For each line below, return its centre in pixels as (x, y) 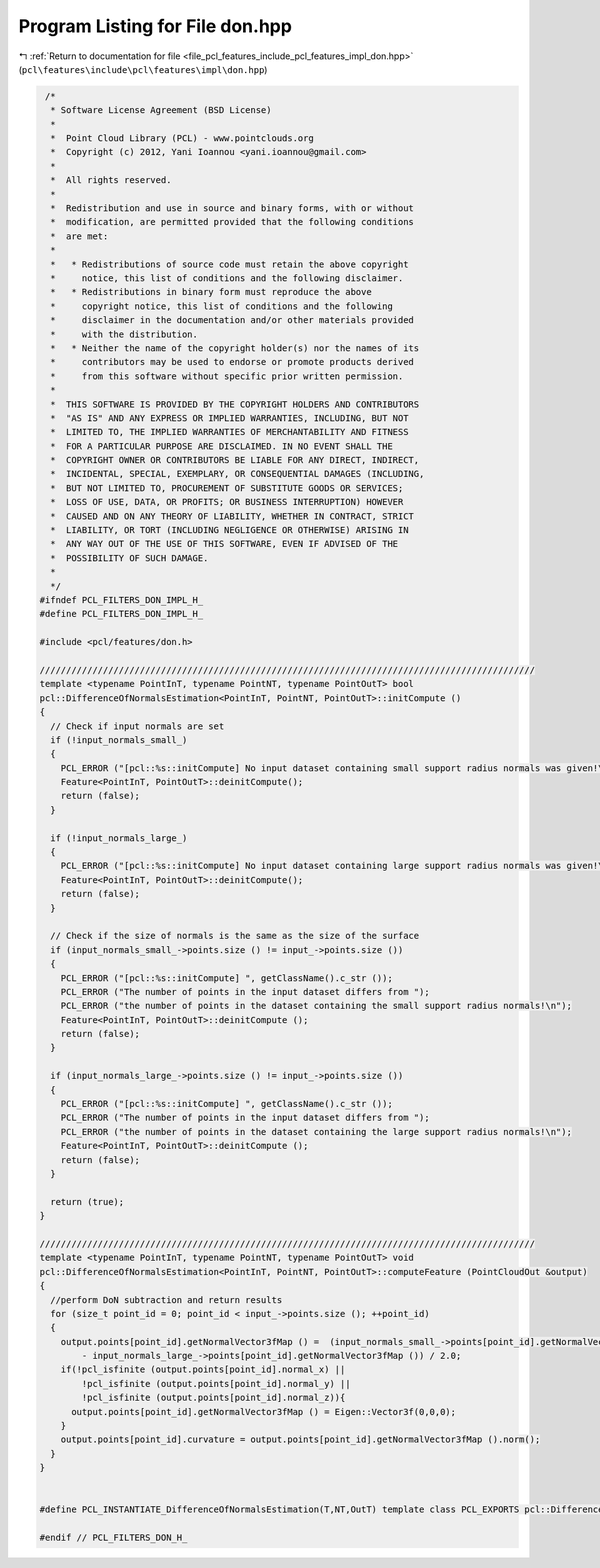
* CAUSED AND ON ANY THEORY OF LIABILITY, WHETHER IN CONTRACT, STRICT (232, 516)
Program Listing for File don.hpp (155, 26)
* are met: (79, 236)
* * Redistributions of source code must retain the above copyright (229, 264)
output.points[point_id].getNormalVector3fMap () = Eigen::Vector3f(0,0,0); (264, 1411)
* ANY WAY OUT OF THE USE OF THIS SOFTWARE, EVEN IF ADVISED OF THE (224, 544)
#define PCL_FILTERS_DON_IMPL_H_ (121, 614)
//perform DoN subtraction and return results (166, 1299)
